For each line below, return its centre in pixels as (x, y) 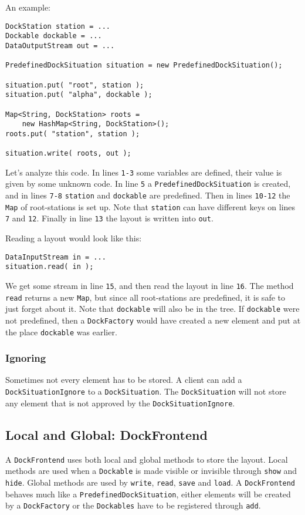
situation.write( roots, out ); (68, 154)
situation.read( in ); (50, 267)
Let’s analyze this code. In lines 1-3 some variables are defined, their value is (144, 172)
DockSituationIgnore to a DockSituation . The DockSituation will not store (146, 391)
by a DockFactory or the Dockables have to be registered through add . (133, 505)
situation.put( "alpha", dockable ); (79, 95)
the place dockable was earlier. (61, 331)
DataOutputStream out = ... (60, 46)
